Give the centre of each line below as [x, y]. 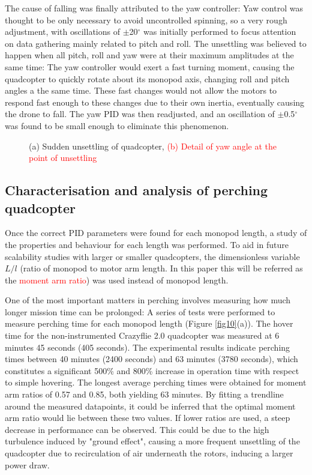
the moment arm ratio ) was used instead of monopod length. [117, 280]
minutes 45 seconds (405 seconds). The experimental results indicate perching [148, 347]
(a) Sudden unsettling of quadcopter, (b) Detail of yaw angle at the [153, 146]
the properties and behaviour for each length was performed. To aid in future [147, 244]
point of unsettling [63, 158]
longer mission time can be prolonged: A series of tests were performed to [140, 311]
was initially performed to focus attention [220, 32]
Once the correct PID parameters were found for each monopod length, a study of [156, 233]
